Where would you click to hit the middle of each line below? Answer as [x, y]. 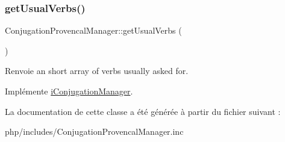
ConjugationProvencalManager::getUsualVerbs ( [93, 30]
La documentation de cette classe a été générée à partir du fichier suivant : [143, 111]
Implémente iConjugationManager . [69, 91]
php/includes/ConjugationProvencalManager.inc [94, 131]
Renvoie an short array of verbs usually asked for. [97, 71]
